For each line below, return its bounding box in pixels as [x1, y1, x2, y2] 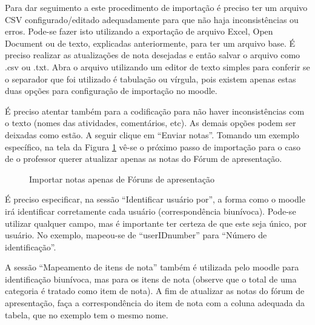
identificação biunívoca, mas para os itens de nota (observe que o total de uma [5, 272, 297, 285]
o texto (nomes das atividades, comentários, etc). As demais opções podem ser [5, 116, 296, 129]
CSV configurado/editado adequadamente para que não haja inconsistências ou [5, 13, 299, 25]
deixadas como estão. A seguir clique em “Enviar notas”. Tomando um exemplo [5, 128, 299, 141]
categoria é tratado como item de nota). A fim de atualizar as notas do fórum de [5, 284, 305, 297]
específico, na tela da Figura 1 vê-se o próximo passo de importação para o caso [5, 140, 300, 153]
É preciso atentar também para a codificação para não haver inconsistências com [5, 104, 305, 117]
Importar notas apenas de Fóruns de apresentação [29, 172, 214, 185]
